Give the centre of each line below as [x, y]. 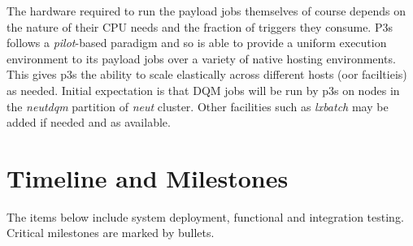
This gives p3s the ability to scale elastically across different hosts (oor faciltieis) [207, 74]
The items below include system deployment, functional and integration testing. [205, 216]
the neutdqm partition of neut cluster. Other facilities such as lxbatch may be [198, 106]
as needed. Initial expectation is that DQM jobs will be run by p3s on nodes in [203, 90]
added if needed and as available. [89, 122]
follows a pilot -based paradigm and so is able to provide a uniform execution [197, 43]
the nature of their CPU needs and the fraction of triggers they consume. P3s [200, 26]
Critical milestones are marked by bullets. [111, 233]
